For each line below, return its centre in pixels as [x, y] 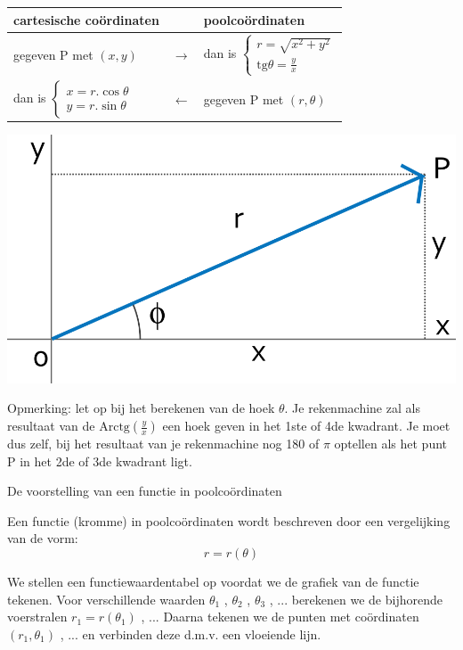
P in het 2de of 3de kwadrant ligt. [100, 461]
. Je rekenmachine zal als [352, 408]
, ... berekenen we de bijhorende [356, 599]
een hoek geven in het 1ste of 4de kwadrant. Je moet [306, 425]
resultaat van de [51, 425]
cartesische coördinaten [86, 19]
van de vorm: [43, 538]
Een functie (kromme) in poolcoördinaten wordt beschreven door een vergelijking [229, 520]
